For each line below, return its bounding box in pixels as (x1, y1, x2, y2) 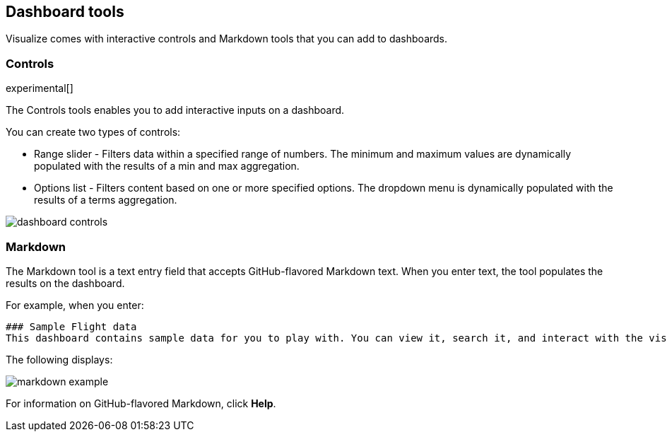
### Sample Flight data (6, 320, 137, 332)
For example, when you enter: (6, 298, 144, 311)
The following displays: (6, 353, 113, 366)
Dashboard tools (6, 3, 124, 21)
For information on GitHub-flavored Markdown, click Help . (6, 397, 276, 409)
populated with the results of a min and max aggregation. (34, 160, 300, 173)
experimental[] (6, 82, 73, 95)
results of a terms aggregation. (34, 194, 177, 206)
